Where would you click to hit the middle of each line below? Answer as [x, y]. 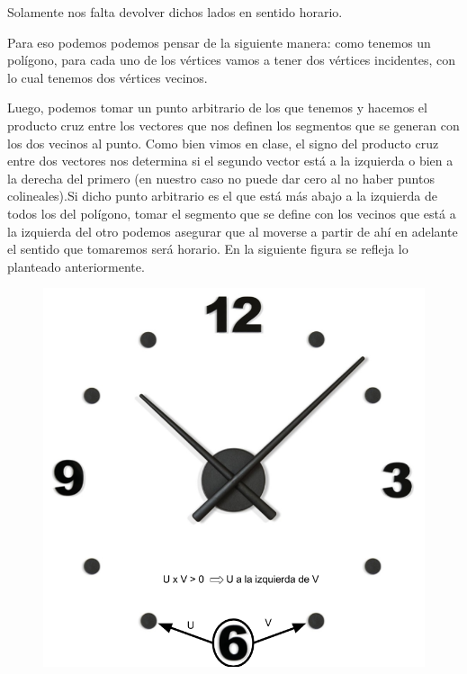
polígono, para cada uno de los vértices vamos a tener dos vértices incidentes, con [231, 60]
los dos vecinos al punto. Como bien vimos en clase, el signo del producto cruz [223, 143]
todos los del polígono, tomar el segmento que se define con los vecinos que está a [232, 213]
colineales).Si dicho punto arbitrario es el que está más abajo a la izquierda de [223, 196]
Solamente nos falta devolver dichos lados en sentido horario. [175, 12]
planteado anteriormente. [76, 266]
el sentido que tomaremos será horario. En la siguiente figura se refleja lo [208, 249]
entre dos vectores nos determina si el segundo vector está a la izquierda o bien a [230, 161]
